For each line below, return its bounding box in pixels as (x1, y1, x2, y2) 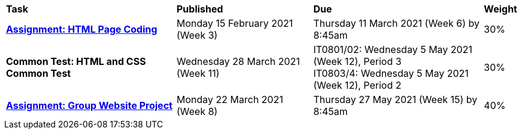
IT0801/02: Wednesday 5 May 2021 (313, 43, 472, 55)
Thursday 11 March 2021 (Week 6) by (313, 17, 480, 29)
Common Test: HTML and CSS (6, 55, 146, 67)
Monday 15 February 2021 (176, 17, 293, 29)
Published (176, 3, 223, 15)
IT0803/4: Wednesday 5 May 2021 (313, 67, 469, 79)
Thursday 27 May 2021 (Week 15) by (313, 94, 478, 105)
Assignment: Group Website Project (6, 99, 173, 111)
